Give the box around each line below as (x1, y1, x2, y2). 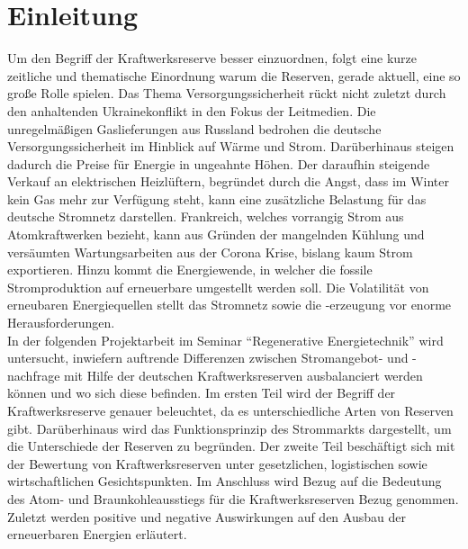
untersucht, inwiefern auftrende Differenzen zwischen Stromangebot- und (7, 348, 409, 367)
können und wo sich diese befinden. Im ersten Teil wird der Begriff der (7, 383, 396, 402)
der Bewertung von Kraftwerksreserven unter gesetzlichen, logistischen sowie (7, 454, 427, 472)
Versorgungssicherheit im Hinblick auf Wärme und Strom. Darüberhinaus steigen (7, 137, 454, 156)
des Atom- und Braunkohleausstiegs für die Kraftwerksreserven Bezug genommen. (7, 489, 459, 508)
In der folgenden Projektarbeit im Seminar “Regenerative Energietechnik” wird (7, 330, 444, 349)
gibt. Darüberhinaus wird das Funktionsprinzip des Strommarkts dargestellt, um (7, 418, 452, 437)
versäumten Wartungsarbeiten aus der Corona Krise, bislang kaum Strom (7, 242, 413, 261)
